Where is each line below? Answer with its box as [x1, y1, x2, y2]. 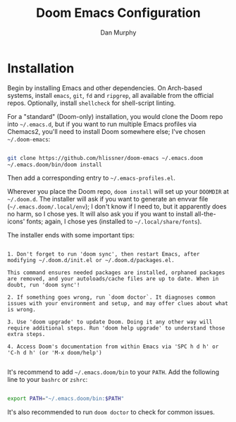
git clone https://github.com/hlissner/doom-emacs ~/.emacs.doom [7, 154, 203, 161]
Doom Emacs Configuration [36, 5, 201, 21]
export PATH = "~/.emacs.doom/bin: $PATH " [7, 395, 125, 402]
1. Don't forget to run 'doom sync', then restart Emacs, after [7, 251, 200, 258]
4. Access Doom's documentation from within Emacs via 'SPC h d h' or [7, 343, 219, 350]
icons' [7, 217, 25, 226]
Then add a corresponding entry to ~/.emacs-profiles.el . [7, 174, 176, 182]
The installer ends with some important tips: [7, 231, 135, 240]
